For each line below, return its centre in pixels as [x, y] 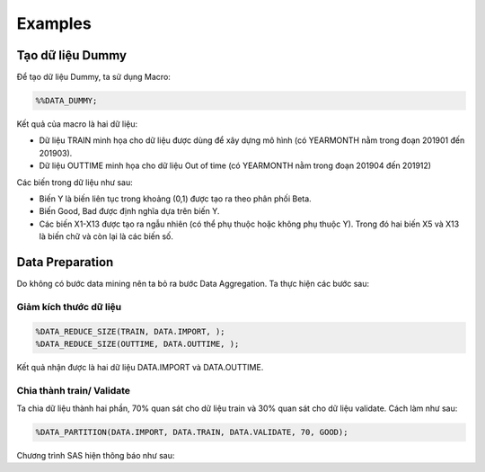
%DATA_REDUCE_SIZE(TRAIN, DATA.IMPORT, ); [130, 331]
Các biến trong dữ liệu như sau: [75, 182]
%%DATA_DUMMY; [66, 101]
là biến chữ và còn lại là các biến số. [106, 236]
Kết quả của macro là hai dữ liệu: [77, 124]
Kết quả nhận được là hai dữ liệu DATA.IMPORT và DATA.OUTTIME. [140, 367]
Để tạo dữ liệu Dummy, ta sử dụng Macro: [93, 77]
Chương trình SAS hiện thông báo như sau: [96, 456]
